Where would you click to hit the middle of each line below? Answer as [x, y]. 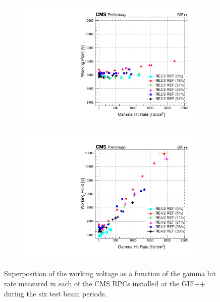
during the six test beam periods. [56, 293]
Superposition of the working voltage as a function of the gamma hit [110, 273]
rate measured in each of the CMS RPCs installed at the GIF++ [105, 283]
